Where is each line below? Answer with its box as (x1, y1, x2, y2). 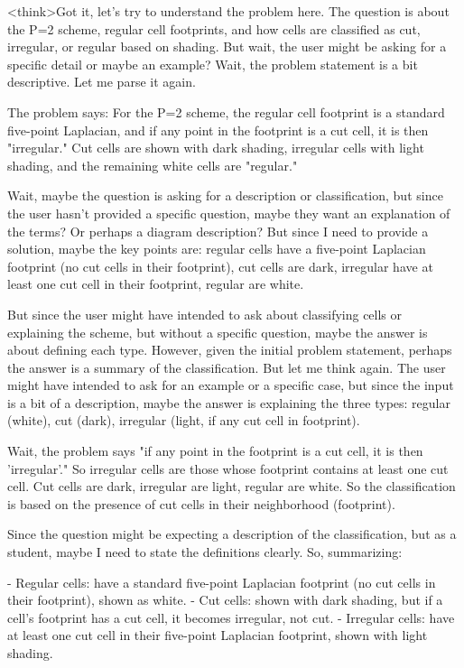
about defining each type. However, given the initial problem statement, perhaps (7, 340, 452, 359)
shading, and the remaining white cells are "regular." (7, 155, 298, 174)
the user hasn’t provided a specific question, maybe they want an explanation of (7, 203, 450, 222)
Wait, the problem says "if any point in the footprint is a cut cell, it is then (7, 441, 423, 460)
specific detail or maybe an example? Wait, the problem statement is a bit (7, 54, 418, 73)
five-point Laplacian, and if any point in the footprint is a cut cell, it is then (7, 120, 429, 139)
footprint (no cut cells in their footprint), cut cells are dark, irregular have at (7, 256, 433, 275)
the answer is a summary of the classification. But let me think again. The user (7, 357, 446, 376)
